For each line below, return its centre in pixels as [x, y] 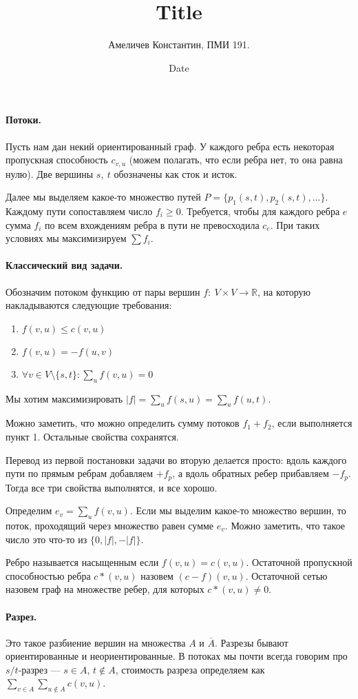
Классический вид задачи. [64, 265]
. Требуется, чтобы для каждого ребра [260, 211]
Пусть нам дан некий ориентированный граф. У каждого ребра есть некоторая [170, 146]
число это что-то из [46, 539]
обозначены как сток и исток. [176, 173]
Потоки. [23, 120]
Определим [29, 510]
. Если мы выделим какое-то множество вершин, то [238, 510]
